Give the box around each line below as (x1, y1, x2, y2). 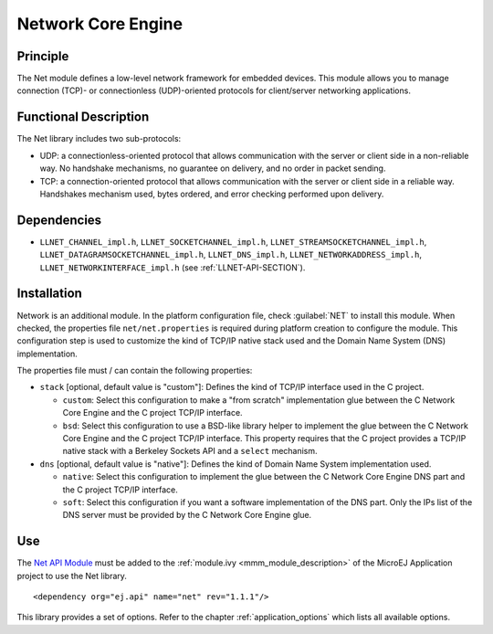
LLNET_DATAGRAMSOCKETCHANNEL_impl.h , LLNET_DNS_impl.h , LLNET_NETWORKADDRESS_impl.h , (39, 249, 423, 260)
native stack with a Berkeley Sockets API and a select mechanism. (62, 446, 319, 457)
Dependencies (16, 212, 102, 227)
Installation (16, 286, 82, 301)
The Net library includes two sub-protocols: (16, 133, 182, 144)
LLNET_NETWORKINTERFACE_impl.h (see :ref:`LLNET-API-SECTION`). (39, 261, 306, 273)
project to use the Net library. (16, 570, 128, 581)
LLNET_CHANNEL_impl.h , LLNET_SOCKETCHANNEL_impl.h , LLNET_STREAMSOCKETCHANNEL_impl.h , (39, 236, 427, 247)
